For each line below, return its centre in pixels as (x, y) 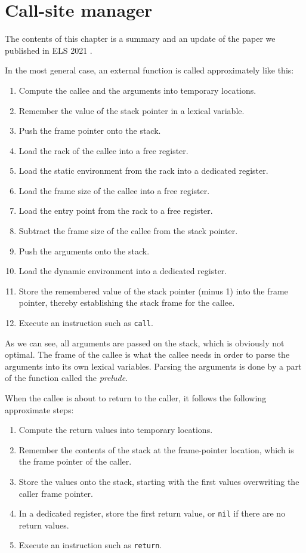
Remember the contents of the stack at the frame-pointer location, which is (156, 449)
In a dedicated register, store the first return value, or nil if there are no (152, 513)
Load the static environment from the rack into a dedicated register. (143, 170)
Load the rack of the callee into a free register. (103, 150)
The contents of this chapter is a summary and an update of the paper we (140, 39)
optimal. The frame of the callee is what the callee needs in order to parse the (147, 354)
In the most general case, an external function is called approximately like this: (149, 70)
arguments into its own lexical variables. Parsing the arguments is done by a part (153, 366)
